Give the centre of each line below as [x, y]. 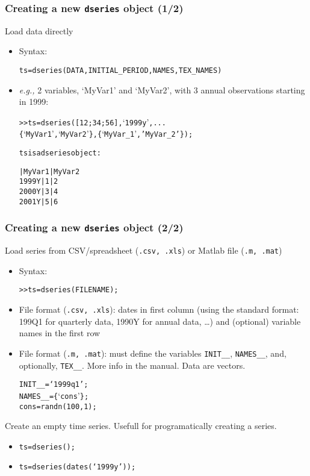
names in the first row [60, 333]
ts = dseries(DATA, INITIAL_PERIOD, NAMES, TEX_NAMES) [120, 70]
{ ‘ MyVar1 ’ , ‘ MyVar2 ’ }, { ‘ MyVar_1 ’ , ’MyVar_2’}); [106, 133]
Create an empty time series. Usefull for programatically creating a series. [141, 426]
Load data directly [39, 30]
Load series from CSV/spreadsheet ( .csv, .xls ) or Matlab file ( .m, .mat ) [144, 250]
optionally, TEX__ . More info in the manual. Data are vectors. [132, 365]
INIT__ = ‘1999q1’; [54, 385]
